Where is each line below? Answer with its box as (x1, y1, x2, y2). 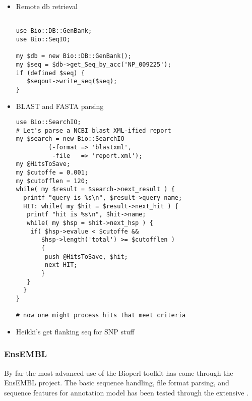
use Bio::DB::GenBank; (16, 27, 92, 35)
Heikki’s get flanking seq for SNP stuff (16, 326, 135, 336)
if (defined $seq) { (16, 69, 85, 77)
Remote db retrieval (16, 1, 78, 11)
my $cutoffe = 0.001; (16, 169, 88, 177)
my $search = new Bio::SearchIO (16, 135, 124, 143)
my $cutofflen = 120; (16, 177, 88, 185)
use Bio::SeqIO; (16, 35, 71, 43)
